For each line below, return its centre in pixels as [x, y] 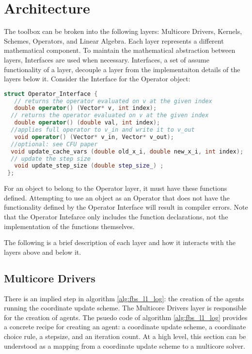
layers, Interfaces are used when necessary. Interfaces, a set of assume [107, 59]
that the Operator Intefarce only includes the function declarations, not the [116, 216]
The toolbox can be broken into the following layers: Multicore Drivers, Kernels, [123, 31]
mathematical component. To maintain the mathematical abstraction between [120, 50]
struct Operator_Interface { [51, 94]
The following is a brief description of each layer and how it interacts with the [120, 242]
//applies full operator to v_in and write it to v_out [103, 130]
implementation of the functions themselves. [69, 226]
